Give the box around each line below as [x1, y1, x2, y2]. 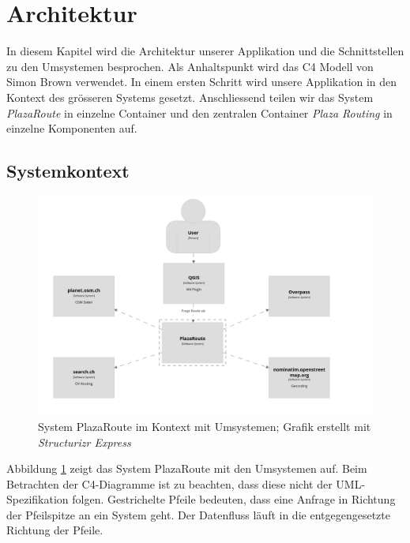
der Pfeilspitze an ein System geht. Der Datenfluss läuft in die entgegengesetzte [6, 506, 390, 522]
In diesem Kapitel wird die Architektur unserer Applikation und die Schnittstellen [6, 43, 404, 59]
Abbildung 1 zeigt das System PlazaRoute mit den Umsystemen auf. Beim [6, 460, 367, 477]
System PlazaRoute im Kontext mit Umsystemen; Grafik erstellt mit [38, 418, 371, 434]
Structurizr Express [38, 433, 131, 450]
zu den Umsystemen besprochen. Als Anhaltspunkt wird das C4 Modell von [6, 58, 374, 74]
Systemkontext [6, 159, 130, 183]
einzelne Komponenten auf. [6, 120, 137, 137]
